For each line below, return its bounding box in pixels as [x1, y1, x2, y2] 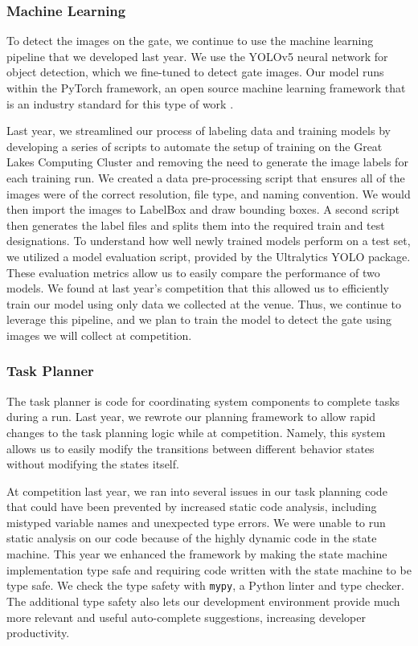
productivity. [6, 624, 70, 641]
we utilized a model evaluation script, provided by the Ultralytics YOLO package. [6, 247, 411, 264]
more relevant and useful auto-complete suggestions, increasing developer [6, 608, 366, 625]
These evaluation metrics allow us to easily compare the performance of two [6, 264, 380, 280]
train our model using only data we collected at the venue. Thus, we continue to [6, 295, 401, 312]
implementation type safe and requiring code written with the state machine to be [6, 561, 412, 578]
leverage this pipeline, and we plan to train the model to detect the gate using [6, 311, 391, 328]
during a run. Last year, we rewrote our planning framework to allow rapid [6, 408, 376, 425]
